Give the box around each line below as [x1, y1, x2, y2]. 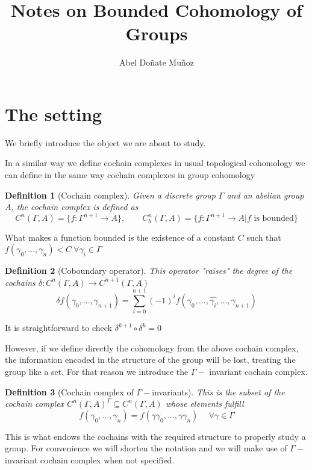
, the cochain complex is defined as [11, 200, 139, 213]
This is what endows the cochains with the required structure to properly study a [5, 430, 306, 442]
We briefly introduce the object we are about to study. [5, 136, 206, 149]
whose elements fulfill [165, 397, 244, 410]
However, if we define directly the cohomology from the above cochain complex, [5, 341, 299, 354]
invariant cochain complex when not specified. [5, 453, 175, 466]
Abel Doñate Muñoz [119, 56, 194, 69]
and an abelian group [226, 188, 304, 201]
